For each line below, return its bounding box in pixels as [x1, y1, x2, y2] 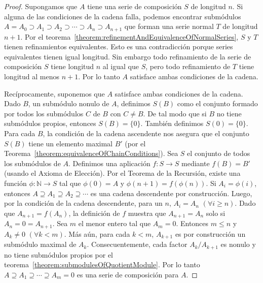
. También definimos [140, 118, 204, 129]
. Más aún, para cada [64, 228, 130, 239]
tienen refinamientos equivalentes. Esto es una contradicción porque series [4, 41, 233, 52]
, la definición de [68, 207, 120, 218]
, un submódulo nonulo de [28, 98, 109, 109]
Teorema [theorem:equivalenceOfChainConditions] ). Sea [4, 148, 178, 159]
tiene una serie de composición [87, 1, 182, 11]
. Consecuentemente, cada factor [87, 239, 187, 249]
